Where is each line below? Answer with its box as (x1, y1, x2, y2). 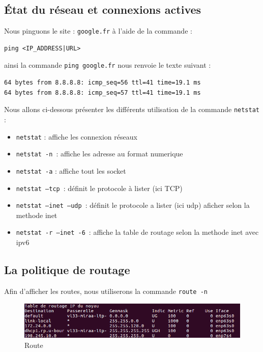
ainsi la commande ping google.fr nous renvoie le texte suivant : (4, 60, 211, 70)
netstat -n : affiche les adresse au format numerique (16, 148, 183, 159)
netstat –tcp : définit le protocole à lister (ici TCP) (16, 182, 183, 193)
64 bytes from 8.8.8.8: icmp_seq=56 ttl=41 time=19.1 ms (4, 79, 201, 87)
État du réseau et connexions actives (4, 2, 201, 17)
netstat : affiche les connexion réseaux (16, 131, 137, 142)
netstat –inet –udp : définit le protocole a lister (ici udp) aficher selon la (16, 200, 250, 210)
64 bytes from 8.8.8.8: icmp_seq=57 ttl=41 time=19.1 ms (4, 89, 201, 96)
